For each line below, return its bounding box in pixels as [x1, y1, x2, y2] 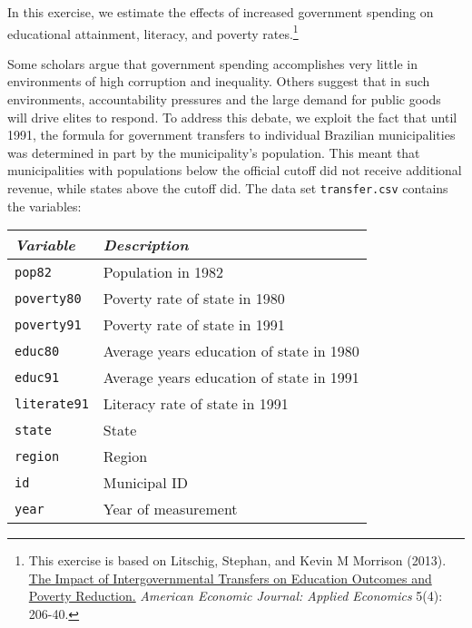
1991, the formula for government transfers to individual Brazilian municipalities [7, 125, 456, 144]
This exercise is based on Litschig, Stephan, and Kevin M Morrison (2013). [28, 551, 447, 570]
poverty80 [15, 290, 82, 306]
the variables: [7, 196, 82, 215]
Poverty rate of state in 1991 [103, 314, 285, 336]
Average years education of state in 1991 [103, 367, 359, 388]
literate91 [15, 396, 89, 411]
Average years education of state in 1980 [103, 340, 359, 362]
